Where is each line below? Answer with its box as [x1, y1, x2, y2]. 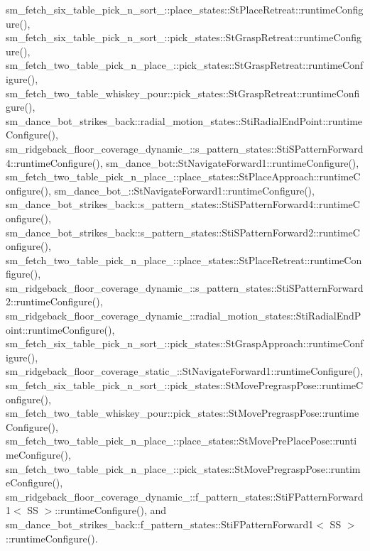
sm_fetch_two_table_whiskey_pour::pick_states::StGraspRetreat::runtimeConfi [6, 85, 360, 100]
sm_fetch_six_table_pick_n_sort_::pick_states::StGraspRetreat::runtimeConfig [6, 30, 362, 45]
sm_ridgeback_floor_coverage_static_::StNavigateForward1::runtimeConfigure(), [6, 364, 364, 378]
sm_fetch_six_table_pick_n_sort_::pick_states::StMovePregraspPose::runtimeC [6, 378, 364, 393]
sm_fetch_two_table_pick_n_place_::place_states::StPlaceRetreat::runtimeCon [6, 252, 362, 267]
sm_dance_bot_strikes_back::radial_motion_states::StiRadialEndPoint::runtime [6, 113, 363, 128]
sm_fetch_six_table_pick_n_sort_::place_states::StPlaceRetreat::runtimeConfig [6, 2, 364, 16]
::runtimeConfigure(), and [55, 503, 167, 518]
